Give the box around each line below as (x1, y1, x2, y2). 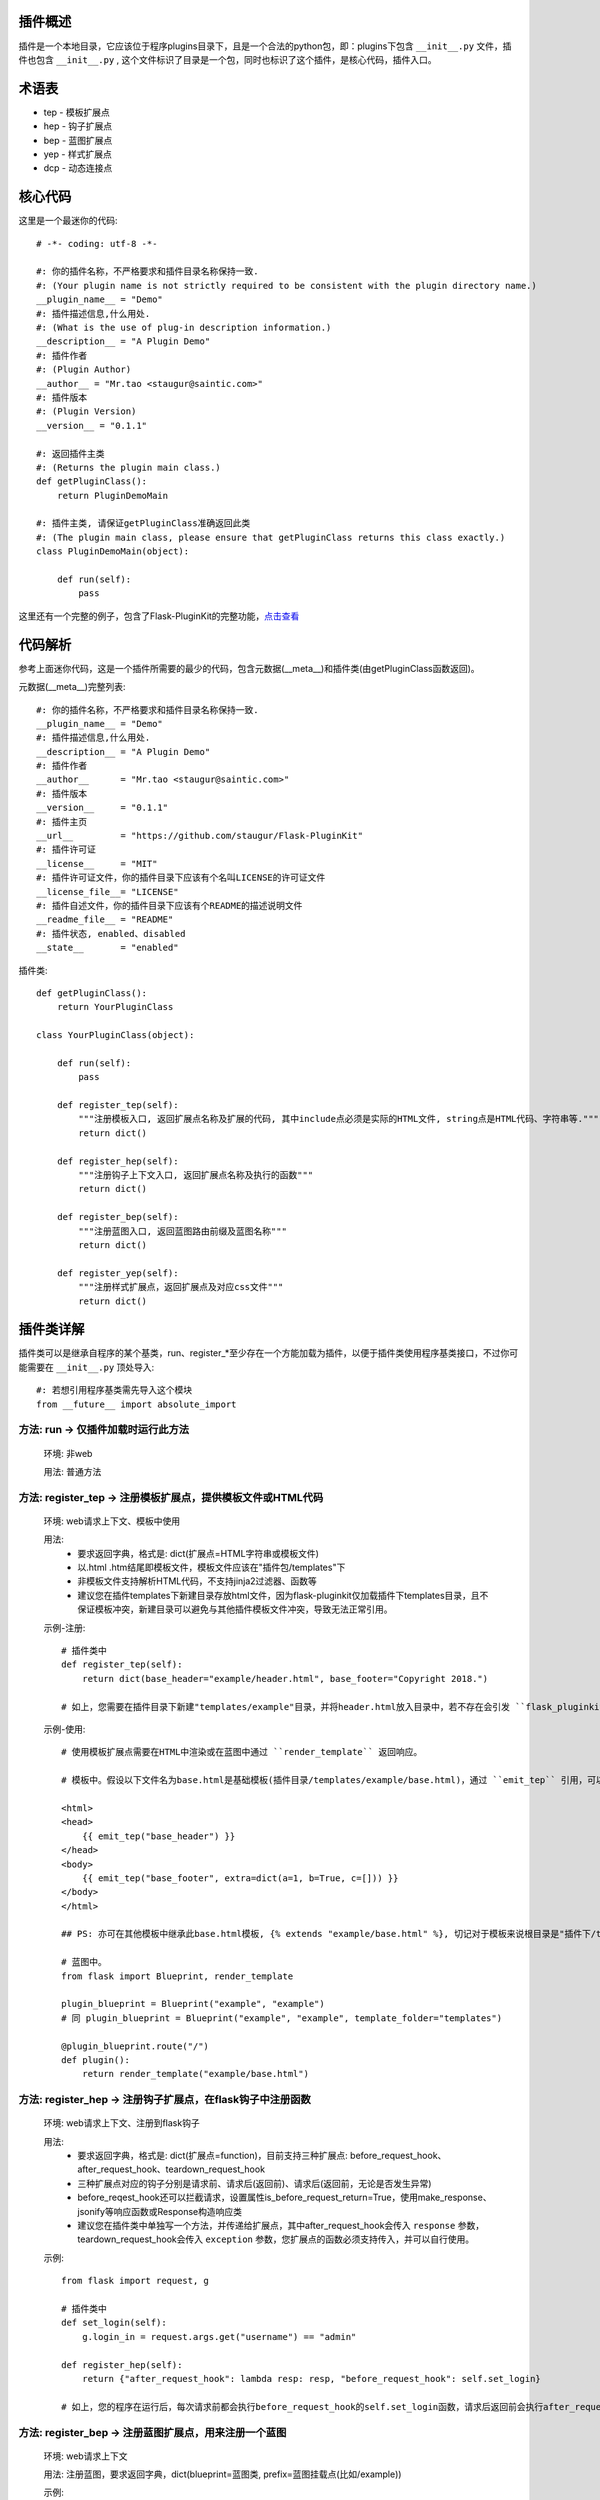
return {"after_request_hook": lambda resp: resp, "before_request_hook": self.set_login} (81, 2373, 542, 2384)
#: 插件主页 (36, 816, 88, 827)
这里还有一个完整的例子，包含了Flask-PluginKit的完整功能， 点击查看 (18, 610, 300, 622)
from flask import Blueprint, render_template (61, 1970, 294, 1982)
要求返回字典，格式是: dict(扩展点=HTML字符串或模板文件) (77, 1547, 319, 1559)
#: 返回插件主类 (36, 448, 105, 459)
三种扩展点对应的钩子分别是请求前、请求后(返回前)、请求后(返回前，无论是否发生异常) (77, 2177, 432, 2189)
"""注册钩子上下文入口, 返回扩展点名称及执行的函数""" (78, 1170, 314, 1181)
